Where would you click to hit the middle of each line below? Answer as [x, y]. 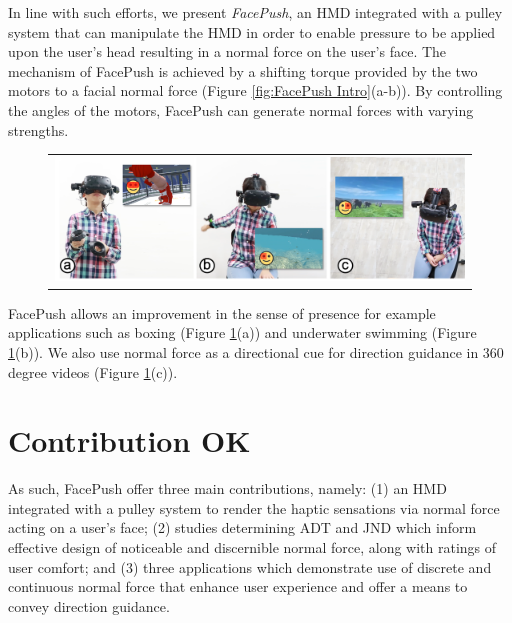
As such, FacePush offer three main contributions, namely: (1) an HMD [227, 488]
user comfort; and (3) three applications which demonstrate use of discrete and [250, 566]
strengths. [38, 129]
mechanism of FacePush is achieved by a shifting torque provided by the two [243, 70]
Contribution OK [129, 440]
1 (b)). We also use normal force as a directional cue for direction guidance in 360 [256, 351]
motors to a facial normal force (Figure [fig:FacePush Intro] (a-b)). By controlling [255, 90]
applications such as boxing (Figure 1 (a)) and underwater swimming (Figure [242, 332]
